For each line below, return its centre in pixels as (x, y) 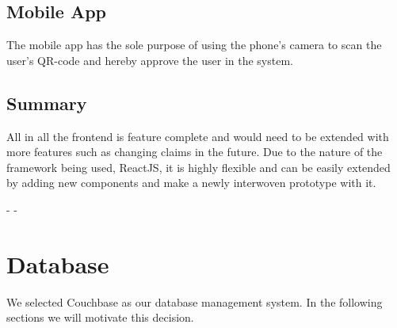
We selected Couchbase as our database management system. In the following (195, 301)
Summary (47, 103)
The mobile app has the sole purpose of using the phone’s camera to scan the (194, 45)
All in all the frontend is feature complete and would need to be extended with (198, 136)
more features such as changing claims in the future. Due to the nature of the (195, 152)
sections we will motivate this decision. (100, 317)
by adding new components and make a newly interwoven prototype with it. (191, 183)
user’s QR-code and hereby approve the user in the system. (150, 60)
